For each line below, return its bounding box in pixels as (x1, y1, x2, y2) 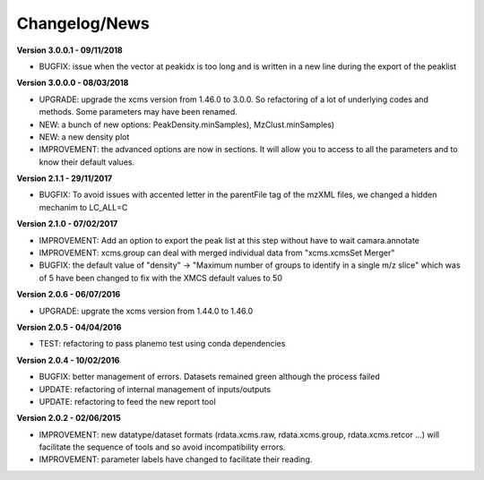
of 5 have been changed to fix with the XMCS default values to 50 (39, 272, 282, 283)
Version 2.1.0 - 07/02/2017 (16, 219, 118, 229)
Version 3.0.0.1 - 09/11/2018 (16, 45, 123, 56)
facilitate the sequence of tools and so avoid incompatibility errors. (39, 441, 286, 452)
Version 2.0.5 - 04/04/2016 (16, 321, 122, 332)
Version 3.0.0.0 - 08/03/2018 (16, 77, 129, 89)
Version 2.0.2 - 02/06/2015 (16, 413, 121, 424)
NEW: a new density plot (39, 131, 130, 142)
